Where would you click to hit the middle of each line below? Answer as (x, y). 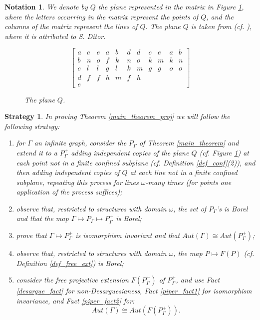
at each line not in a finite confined (184, 172)
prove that (31, 235)
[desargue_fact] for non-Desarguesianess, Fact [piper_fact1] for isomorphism (134, 291)
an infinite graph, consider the (80, 143)
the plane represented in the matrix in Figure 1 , (171, 6)
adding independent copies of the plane (130, 152)
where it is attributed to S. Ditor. (55, 36)
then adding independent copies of (68, 172)
